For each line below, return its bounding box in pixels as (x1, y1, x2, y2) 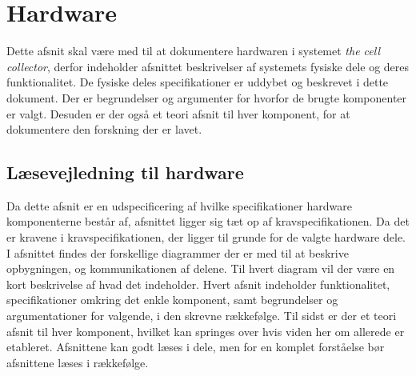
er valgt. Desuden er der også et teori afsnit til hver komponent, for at (6, 105, 350, 122)
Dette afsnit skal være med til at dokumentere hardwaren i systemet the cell (6, 42, 381, 59)
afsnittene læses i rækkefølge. (6, 354, 149, 370)
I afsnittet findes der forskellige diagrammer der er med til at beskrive (6, 244, 349, 261)
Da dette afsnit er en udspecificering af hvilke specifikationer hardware (6, 197, 352, 214)
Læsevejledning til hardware (6, 160, 244, 185)
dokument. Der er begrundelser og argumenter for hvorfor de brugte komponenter (6, 89, 407, 106)
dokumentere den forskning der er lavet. (6, 121, 202, 138)
